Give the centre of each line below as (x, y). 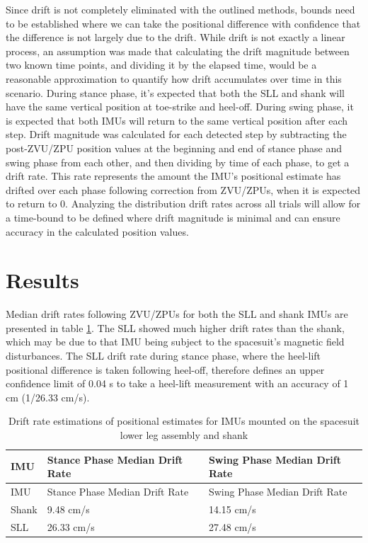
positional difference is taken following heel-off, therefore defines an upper (165, 369)
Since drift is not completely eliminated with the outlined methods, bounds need (180, 9)
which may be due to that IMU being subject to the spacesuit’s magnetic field (175, 342)
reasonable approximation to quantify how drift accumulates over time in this (174, 78)
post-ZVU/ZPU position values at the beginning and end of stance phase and (174, 148)
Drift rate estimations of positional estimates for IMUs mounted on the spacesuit (184, 421)
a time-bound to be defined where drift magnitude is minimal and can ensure (173, 217)
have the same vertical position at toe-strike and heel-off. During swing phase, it (180, 107)
